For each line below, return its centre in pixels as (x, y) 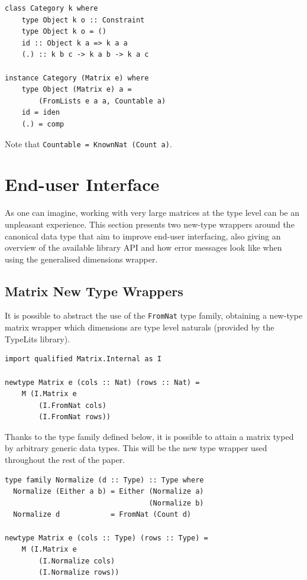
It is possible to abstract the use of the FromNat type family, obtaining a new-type (154, 315)
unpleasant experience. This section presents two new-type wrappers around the (150, 224)
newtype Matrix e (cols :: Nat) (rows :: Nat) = (102, 382)
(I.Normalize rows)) (79, 573)
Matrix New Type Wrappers (94, 291)
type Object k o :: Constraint (83, 20)
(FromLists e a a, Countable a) (102, 101)
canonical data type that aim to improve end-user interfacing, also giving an (143, 236)
